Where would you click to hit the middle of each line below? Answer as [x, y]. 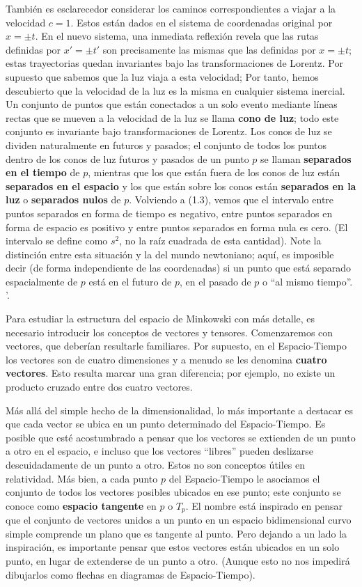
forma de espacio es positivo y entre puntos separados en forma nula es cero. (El [177, 227]
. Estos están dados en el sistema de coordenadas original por [202, 22]
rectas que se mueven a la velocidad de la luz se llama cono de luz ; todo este [172, 117]
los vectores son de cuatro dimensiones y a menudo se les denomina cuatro [166, 359]
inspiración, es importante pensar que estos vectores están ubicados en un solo [173, 547]
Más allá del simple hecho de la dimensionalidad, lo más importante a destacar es [180, 410]
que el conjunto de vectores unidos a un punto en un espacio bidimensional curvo [179, 520]
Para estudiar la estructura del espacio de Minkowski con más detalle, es [160, 319]
